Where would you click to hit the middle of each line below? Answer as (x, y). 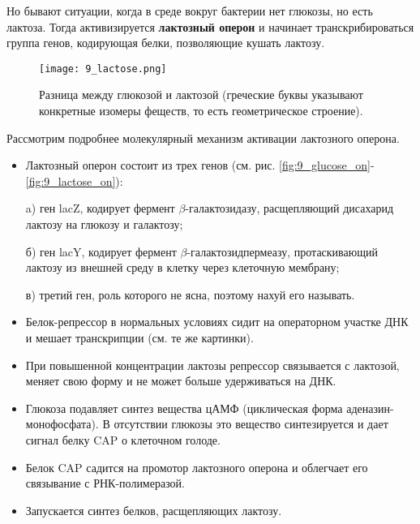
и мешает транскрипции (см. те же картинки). (139, 337)
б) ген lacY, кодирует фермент (101, 251)
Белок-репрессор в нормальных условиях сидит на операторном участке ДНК (217, 322)
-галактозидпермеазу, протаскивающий (282, 251)
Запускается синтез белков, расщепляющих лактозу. (154, 510)
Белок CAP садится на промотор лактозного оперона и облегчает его (197, 467)
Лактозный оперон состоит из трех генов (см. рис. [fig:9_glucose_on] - (200, 165)
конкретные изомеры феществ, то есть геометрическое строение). (201, 111)
